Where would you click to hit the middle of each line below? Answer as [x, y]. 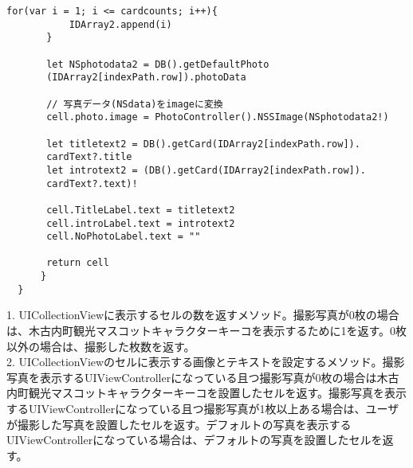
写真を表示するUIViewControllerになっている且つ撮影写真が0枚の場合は [192, 377]
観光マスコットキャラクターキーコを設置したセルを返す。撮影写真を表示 [218, 393]
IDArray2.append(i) [120, 24]
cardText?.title [89, 157]
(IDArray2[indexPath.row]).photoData [146, 78]
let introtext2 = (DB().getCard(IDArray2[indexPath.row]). [206, 170]
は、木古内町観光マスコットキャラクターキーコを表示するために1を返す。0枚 [207, 331]
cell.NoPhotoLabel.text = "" [124, 237]
